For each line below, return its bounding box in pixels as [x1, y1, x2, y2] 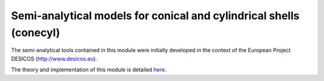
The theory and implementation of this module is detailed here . [11, 66, 167, 73]
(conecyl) [11, 26, 60, 39]
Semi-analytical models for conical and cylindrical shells [11, 9, 300, 22]
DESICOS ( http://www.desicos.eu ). [11, 55, 97, 62]
